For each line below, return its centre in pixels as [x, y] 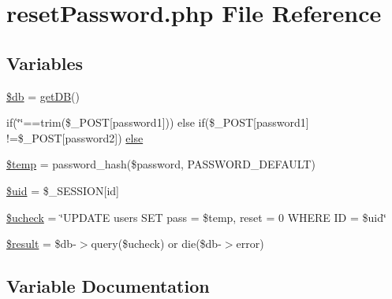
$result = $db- [41, 244]
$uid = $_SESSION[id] [63, 190]
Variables [45, 63]
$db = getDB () [43, 96]
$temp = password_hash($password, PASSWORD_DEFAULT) [161, 164]
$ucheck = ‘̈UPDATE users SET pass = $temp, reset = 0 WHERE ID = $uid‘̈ [196, 217]
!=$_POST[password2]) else [75, 137]
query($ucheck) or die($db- [156, 244]
